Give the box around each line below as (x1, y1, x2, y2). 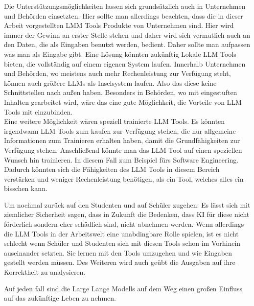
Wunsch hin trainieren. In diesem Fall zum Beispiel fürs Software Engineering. (4, 154, 239, 165)
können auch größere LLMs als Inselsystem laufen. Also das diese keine (4, 77, 217, 88)
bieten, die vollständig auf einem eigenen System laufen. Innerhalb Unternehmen (4, 58, 246, 69)
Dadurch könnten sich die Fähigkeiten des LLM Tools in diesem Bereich (4, 164, 220, 174)
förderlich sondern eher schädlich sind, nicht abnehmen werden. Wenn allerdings (4, 219, 244, 229)
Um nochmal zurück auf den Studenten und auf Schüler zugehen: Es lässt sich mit (4, 199, 251, 210)
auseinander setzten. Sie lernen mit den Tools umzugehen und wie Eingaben (4, 247, 232, 258)
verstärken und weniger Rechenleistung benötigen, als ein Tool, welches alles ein (4, 173, 244, 184)
